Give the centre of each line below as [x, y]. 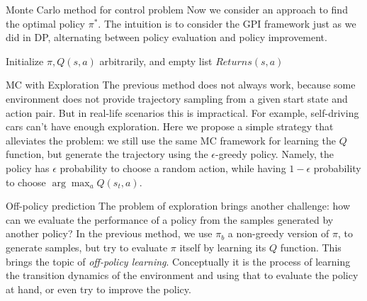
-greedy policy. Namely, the [275, 154]
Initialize [25, 61]
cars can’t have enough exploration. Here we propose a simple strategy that [170, 126]
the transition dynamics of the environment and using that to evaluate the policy [182, 275]
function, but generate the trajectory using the [107, 154]
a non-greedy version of [278, 233]
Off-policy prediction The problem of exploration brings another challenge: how [178, 206]
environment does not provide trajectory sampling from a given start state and [177, 98]
